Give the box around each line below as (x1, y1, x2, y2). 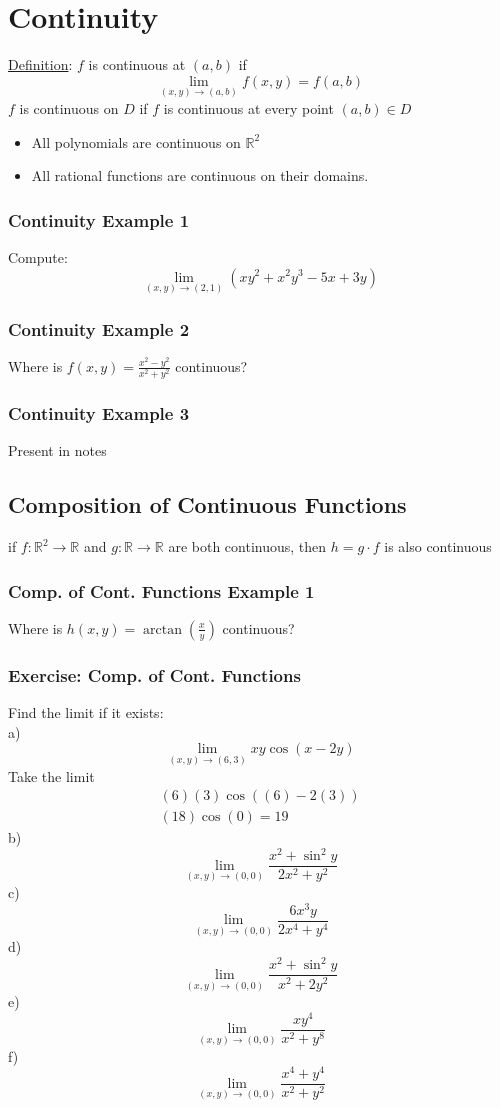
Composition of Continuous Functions (8, 489, 407, 520)
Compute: (8, 246, 68, 267)
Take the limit (8, 765, 95, 786)
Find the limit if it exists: (8, 702, 164, 723)
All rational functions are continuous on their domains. (31, 165, 369, 186)
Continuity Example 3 (8, 401, 190, 426)
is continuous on (19, 97, 119, 118)
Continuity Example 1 (8, 207, 190, 232)
